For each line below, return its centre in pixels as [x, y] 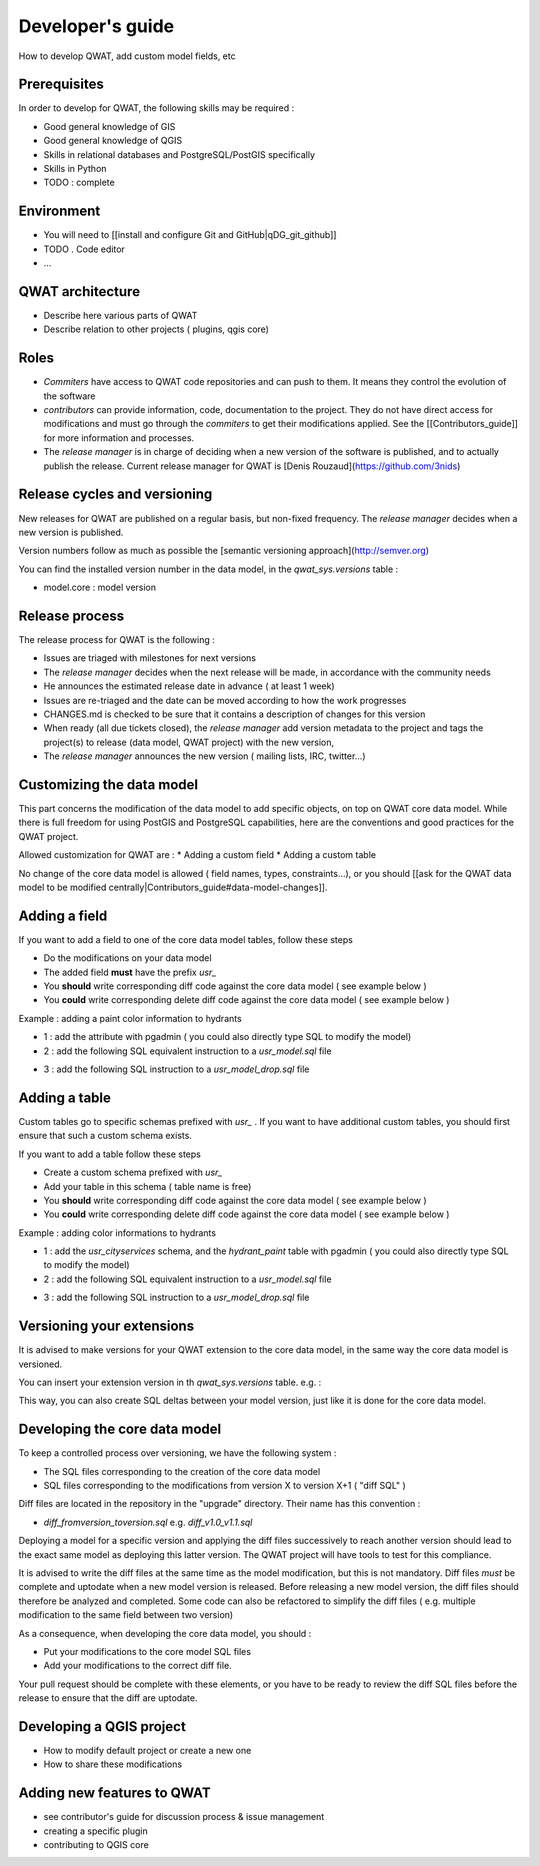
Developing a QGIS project [102, 1726]
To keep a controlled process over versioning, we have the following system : [177, 1453]
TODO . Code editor [84, 249]
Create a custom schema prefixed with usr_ [133, 1172]
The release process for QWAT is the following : [116, 640]
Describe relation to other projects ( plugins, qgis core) [156, 329]
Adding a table [65, 1097]
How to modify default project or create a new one [147, 1750]
